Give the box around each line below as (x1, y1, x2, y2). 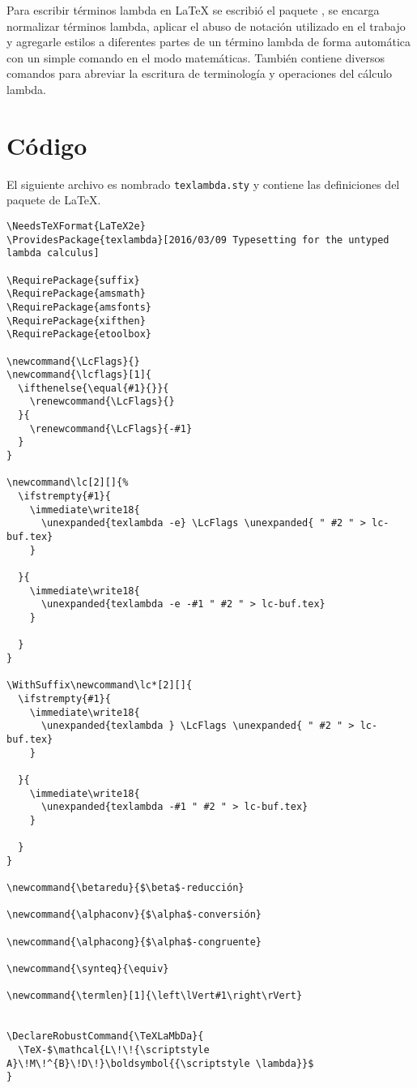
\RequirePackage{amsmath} (6, 288, 146, 300)
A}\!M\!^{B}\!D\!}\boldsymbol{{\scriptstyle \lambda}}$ (6, 1057, 314, 1069)
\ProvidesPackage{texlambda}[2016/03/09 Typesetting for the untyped (6, 233, 389, 246)
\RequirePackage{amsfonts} (6, 301, 151, 313)
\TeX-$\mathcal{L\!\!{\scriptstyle (18, 1043, 210, 1056)
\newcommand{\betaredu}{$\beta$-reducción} (6, 882, 245, 894)
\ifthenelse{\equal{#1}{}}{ (18, 382, 169, 394)
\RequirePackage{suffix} (6, 274, 140, 286)
